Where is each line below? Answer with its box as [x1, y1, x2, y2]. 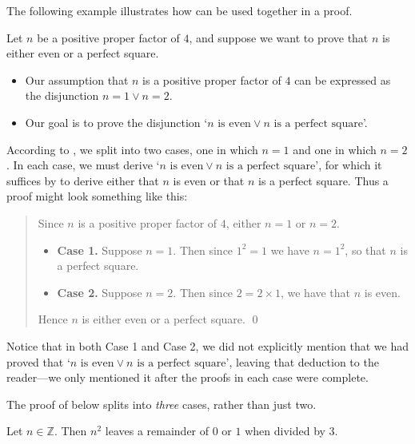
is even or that [173, 172, 245, 188]
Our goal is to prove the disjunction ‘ [25, 113, 208, 130]
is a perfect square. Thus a [258, 172, 389, 188]
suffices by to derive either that [6, 172, 159, 188]
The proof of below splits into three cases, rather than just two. [6, 395, 317, 412]
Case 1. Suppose [57, 241, 142, 258]
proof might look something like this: [6, 188, 188, 204]
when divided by [245, 422, 325, 439]
